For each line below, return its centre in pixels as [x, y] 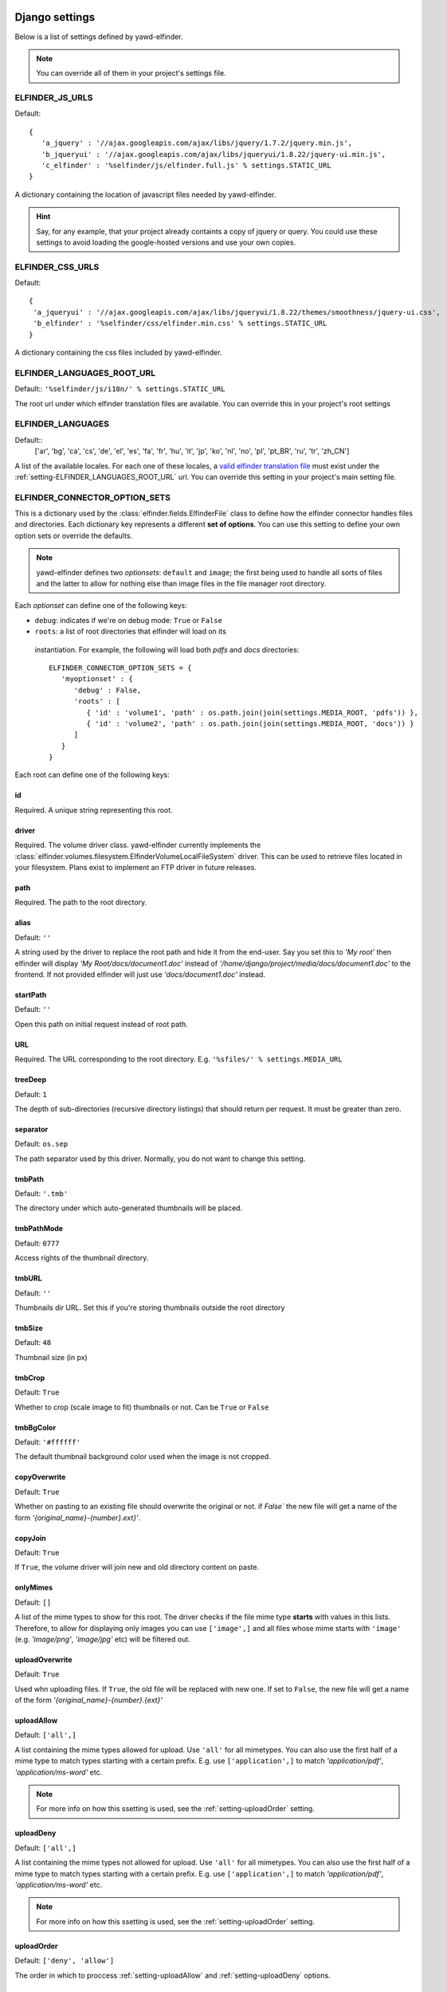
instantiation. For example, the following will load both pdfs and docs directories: [167, 649]
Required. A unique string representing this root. [94, 810]
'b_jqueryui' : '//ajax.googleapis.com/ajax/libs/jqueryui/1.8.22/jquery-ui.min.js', [214, 154]
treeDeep [31, 1080]
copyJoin [31, 1538]
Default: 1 [31, 1094]
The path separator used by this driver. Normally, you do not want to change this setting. [160, 1159]
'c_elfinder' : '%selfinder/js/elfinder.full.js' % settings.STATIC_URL [186, 165]
